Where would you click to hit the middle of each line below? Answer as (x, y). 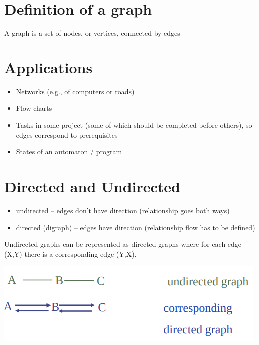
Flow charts (34, 108)
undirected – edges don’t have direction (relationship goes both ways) (123, 210)
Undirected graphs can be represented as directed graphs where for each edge (123, 244)
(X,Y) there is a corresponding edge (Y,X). (70, 253)
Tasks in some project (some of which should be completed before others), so (134, 125)
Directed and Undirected (92, 186)
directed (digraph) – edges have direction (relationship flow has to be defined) (136, 227)
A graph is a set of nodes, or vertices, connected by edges (92, 33)
